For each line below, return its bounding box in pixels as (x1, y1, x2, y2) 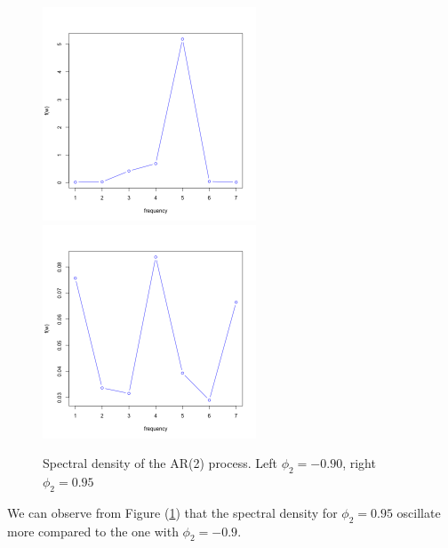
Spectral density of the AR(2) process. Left (43, 454, 277, 472)
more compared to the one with (7, 521, 179, 540)
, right (342, 454, 376, 472)
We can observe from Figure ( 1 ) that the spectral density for (7, 503, 338, 521)
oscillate (396, 503, 441, 521)
